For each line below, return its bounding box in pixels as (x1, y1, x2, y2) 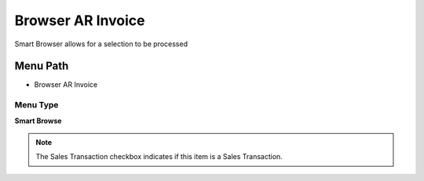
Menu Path (14, 60, 69, 73)
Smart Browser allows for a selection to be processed (14, 39, 188, 49)
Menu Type (14, 100, 59, 110)
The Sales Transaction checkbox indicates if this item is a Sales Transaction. (35, 152, 283, 161)
